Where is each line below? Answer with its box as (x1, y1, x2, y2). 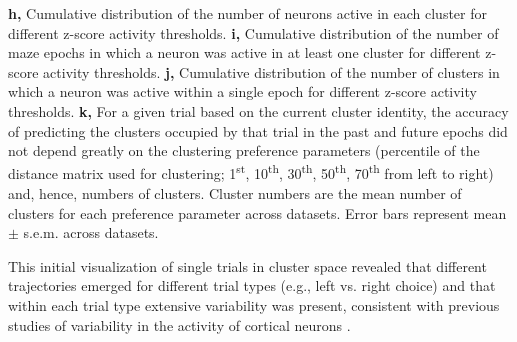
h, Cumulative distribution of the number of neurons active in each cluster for (8, 3, 487, 23)
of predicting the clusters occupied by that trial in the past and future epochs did (8, 120, 508, 141)
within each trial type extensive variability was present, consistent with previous (8, 294, 500, 315)
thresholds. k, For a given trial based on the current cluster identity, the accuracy (8, 100, 509, 121)
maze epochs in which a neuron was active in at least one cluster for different (8, 42, 481, 63)
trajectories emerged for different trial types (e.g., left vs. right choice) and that (8, 275, 496, 296)
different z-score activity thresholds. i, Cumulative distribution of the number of (8, 22, 499, 43)
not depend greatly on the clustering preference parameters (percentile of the (8, 140, 480, 161)
